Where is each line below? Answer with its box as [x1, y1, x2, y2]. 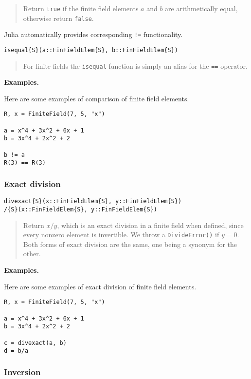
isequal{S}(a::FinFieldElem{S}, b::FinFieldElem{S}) [4, 46, 178, 54]
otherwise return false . [23, 13, 94, 23]
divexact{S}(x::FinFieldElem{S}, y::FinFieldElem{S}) [4, 198, 182, 205]
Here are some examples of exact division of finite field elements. [4, 281, 197, 291]
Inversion [4, 365, 41, 378]
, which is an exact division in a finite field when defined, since [57, 220, 244, 230]
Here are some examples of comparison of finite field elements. [4, 93, 189, 103]
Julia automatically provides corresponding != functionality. [4, 29, 183, 39]
